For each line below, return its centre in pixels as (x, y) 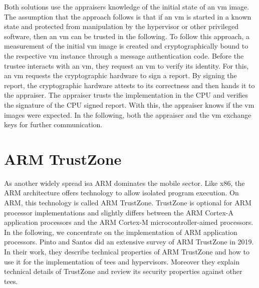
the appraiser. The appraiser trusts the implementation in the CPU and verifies (126, 95)
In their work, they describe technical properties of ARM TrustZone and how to (127, 251)
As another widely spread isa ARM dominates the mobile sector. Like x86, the (124, 183)
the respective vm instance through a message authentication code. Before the (124, 55)
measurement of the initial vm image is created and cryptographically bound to (126, 46)
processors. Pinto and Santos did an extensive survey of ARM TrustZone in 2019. (129, 242)
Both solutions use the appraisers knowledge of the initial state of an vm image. (127, 7)
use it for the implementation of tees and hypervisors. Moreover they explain (122, 261)
